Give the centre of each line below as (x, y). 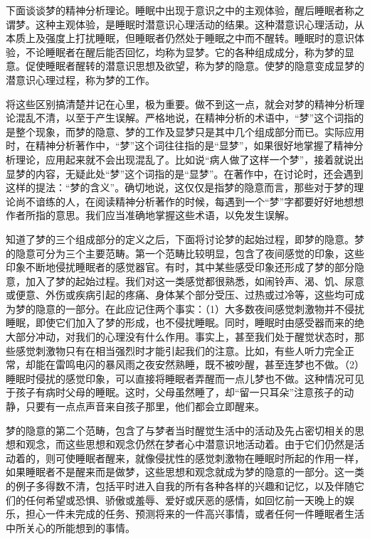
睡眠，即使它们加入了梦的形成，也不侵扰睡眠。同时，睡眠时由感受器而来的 (180, 322)
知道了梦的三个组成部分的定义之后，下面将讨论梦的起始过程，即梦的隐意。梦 (185, 239)
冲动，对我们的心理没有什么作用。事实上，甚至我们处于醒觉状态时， (195, 337)
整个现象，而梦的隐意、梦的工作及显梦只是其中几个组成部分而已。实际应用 (190, 131)
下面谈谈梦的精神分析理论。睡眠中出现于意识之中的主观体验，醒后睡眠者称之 (185, 10)
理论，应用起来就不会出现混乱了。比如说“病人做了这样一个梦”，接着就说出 (190, 159)
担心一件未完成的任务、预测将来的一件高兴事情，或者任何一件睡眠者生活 (195, 514)
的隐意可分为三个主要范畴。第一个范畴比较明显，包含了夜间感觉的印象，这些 (185, 253)
